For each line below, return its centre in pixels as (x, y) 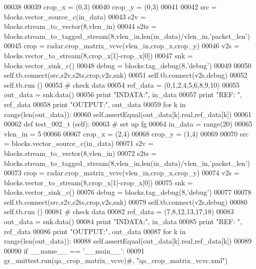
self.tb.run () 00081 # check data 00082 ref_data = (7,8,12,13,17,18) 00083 (119, 211)
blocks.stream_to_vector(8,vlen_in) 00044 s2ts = (80, 26)
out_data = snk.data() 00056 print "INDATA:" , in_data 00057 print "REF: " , (123, 94)
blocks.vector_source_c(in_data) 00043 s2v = (75, 16)
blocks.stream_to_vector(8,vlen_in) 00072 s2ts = (80, 153)
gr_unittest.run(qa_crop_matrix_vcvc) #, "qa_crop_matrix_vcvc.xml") (116, 260)
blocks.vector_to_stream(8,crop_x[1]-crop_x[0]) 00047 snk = (99, 55)
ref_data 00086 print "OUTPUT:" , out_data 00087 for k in (95, 231)
